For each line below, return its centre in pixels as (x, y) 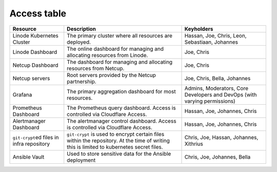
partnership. (82, 81)
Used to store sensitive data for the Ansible (119, 154)
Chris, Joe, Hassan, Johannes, (221, 137)
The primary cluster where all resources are (120, 35)
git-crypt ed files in (36, 137)
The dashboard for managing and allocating (120, 62)
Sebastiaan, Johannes (211, 42)
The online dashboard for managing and (115, 49)
